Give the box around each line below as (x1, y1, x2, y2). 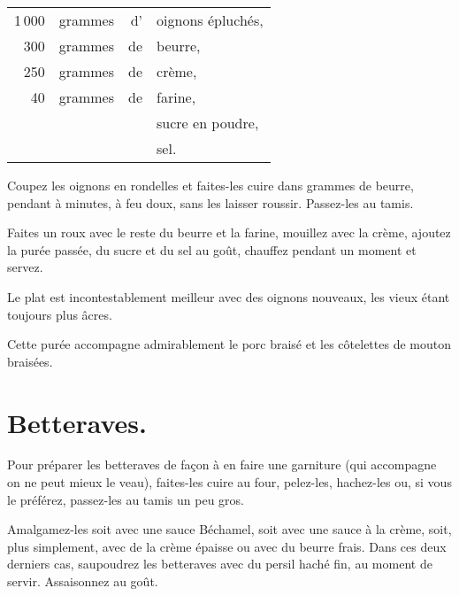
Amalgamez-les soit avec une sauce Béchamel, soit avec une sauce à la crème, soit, (7, 520, 452, 538)
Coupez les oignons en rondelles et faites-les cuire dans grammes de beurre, (7, 176, 414, 194)
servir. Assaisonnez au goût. (7, 572, 158, 591)
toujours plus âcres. (7, 305, 112, 323)
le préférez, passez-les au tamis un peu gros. (7, 490, 245, 508)
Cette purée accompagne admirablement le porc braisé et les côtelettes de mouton (7, 335, 451, 353)
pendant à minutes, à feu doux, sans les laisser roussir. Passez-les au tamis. (7, 193, 414, 212)
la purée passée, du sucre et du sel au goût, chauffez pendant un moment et (7, 240, 417, 259)
